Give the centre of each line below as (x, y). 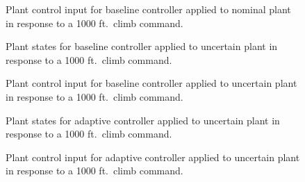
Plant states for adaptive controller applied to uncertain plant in (143, 120)
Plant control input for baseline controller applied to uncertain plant (151, 83)
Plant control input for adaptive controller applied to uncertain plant (153, 157)
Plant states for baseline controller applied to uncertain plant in (142, 46)
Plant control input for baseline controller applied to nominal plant (148, 9)
